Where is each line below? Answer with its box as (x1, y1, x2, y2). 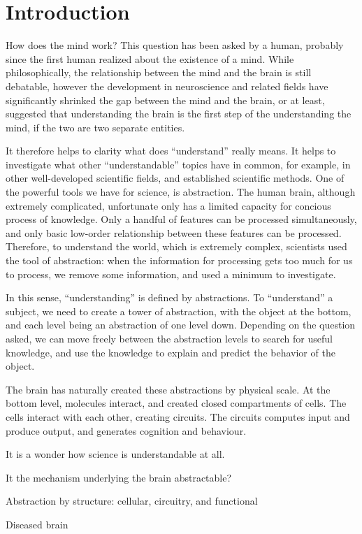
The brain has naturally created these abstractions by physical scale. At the (6, 382, 331, 396)
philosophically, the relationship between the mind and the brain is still (6, 65, 312, 80)
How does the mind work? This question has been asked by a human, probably (6, 38, 344, 52)
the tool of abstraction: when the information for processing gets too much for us (6, 253, 353, 268)
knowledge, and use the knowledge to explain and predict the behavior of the (6, 345, 335, 359)
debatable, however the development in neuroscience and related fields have (6, 78, 328, 93)
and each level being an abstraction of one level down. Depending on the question (6, 317, 356, 332)
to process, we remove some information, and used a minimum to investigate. (6, 266, 336, 281)
